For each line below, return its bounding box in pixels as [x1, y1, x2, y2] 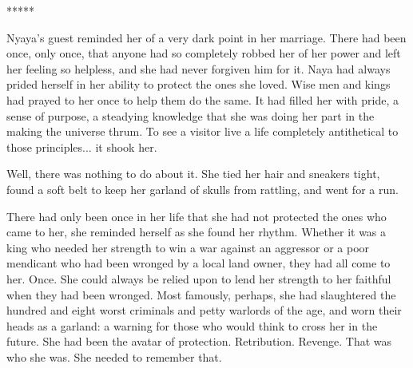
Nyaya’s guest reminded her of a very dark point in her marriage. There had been [6, 29, 407, 46]
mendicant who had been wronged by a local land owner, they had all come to [6, 255, 391, 271]
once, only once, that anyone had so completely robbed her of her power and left [6, 45, 401, 61]
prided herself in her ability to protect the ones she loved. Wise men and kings [6, 76, 391, 93]
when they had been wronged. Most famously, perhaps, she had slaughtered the [6, 286, 396, 303]
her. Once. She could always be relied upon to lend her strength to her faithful [6, 270, 391, 287]
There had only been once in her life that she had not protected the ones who [6, 208, 387, 224]
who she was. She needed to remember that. [6, 348, 222, 365]
